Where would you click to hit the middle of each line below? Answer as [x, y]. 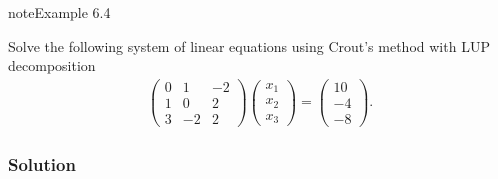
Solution [42, 163]
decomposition [52, 65]
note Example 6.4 [59, 12]
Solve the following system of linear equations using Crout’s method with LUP [249, 45]
